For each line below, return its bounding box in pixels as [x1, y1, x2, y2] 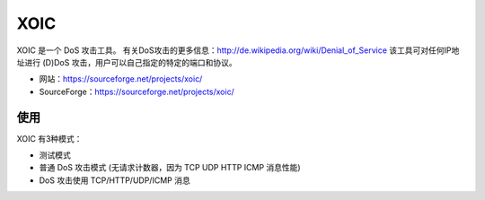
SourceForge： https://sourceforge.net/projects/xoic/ [39, 86, 235, 97]
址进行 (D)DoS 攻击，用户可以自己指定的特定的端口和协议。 [16, 57, 237, 67]
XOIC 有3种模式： [16, 133, 83, 143]
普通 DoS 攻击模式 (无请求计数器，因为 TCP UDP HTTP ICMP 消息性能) [39, 162, 301, 173]
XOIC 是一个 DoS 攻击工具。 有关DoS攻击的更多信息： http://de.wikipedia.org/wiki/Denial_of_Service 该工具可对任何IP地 [16, 45, 460, 56]
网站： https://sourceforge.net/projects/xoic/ [39, 74, 203, 84]
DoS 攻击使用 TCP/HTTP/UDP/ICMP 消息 [39, 175, 190, 186]
